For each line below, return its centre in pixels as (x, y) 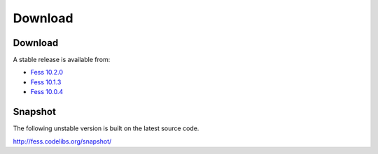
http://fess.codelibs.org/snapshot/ (62, 141)
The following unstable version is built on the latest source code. (106, 128)
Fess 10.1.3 (46, 82)
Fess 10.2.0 (47, 72)
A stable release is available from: (62, 60)
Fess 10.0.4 (47, 92)
